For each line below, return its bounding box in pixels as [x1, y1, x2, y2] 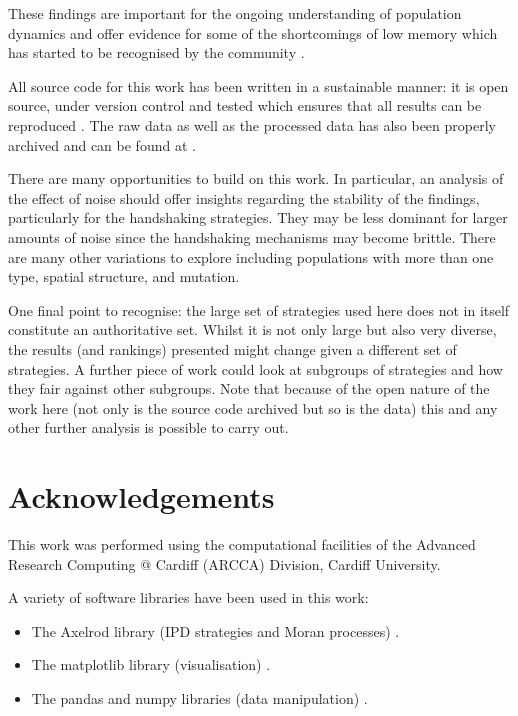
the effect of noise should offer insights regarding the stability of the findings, [8, 187, 480, 208]
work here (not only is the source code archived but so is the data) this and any [8, 397, 498, 418]
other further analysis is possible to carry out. [8, 417, 289, 438]
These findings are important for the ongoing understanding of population [8, 3, 462, 23]
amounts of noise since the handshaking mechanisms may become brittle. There [8, 226, 496, 247]
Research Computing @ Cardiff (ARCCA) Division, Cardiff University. [8, 553, 441, 574]
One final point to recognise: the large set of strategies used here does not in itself [8, 299, 510, 320]
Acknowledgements [8, 476, 275, 517]
